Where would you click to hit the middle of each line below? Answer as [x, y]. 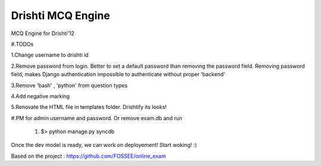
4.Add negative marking [40, 96]
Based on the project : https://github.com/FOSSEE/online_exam [89, 156]
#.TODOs [22, 44]
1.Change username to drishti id [50, 55]
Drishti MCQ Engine [60, 15]
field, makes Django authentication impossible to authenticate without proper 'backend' [118, 74]
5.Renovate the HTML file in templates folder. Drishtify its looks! [89, 107]
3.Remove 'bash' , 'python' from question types [69, 85]
